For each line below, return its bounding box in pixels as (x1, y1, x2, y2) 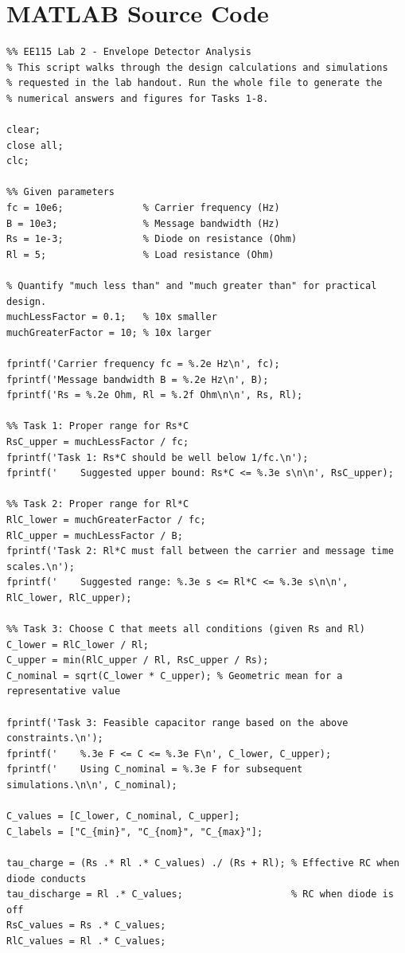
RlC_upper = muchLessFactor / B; (6, 529, 183, 541)
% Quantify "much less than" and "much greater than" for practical (6, 280, 377, 292)
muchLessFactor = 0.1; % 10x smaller (6, 311, 217, 323)
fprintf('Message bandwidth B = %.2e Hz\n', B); (6, 373, 269, 385)
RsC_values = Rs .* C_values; (6, 920, 166, 932)
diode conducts (6, 873, 87, 885)
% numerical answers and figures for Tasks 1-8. (6, 92, 269, 104)
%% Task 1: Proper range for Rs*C (6, 420, 189, 432)
